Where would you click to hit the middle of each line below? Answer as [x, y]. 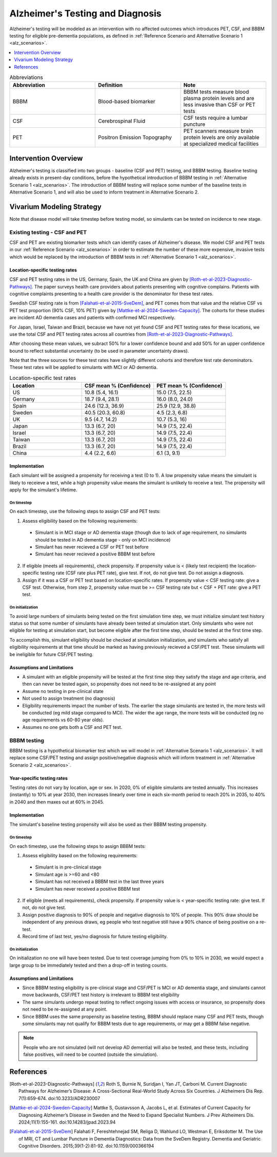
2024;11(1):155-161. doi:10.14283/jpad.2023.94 [67, 1122]
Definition [111, 85]
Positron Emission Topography [135, 138]
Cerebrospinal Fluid [122, 121]
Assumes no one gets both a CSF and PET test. [72, 727]
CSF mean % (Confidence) [118, 386]
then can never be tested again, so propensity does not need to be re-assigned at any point [119, 684]
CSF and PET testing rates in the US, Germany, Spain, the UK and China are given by [99, 279]
